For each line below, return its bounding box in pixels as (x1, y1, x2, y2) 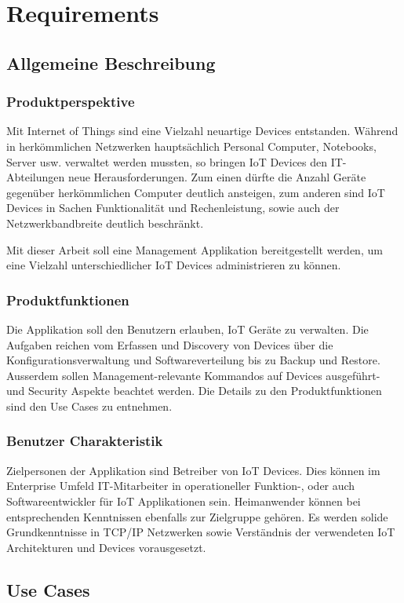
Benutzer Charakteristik (6, 431, 163, 451)
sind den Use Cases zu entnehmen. (6, 397, 173, 414)
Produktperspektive (6, 92, 135, 111)
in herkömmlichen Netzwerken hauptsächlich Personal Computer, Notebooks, (6, 137, 377, 154)
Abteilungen (6, 169, 65, 185)
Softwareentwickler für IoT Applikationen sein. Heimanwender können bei (6, 492, 361, 509)
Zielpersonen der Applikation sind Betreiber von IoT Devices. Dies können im (6, 462, 380, 478)
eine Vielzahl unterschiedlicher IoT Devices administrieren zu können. (6, 257, 341, 273)
